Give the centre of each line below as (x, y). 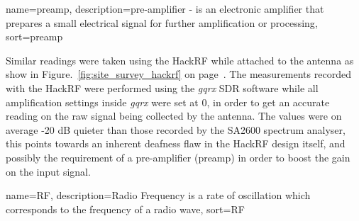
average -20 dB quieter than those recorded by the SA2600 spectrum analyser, (176, 129)
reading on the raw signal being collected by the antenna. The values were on (174, 116)
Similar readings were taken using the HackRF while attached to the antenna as (180, 60)
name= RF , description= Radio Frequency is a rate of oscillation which (158, 195)
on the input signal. (48, 171)
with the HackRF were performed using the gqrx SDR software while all (162, 87)
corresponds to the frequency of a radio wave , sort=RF (125, 209)
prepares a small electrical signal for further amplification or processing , (162, 22)
